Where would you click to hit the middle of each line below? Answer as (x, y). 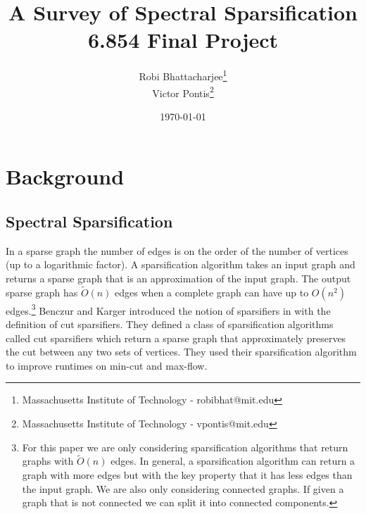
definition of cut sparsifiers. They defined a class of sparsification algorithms (170, 324)
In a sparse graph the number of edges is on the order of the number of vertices (177, 250)
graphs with (48, 461)
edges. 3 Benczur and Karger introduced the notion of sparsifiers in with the (168, 309)
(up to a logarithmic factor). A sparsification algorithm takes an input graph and (181, 264)
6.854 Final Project (183, 40)
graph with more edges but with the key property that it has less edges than (187, 475)
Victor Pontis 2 (183, 92)
